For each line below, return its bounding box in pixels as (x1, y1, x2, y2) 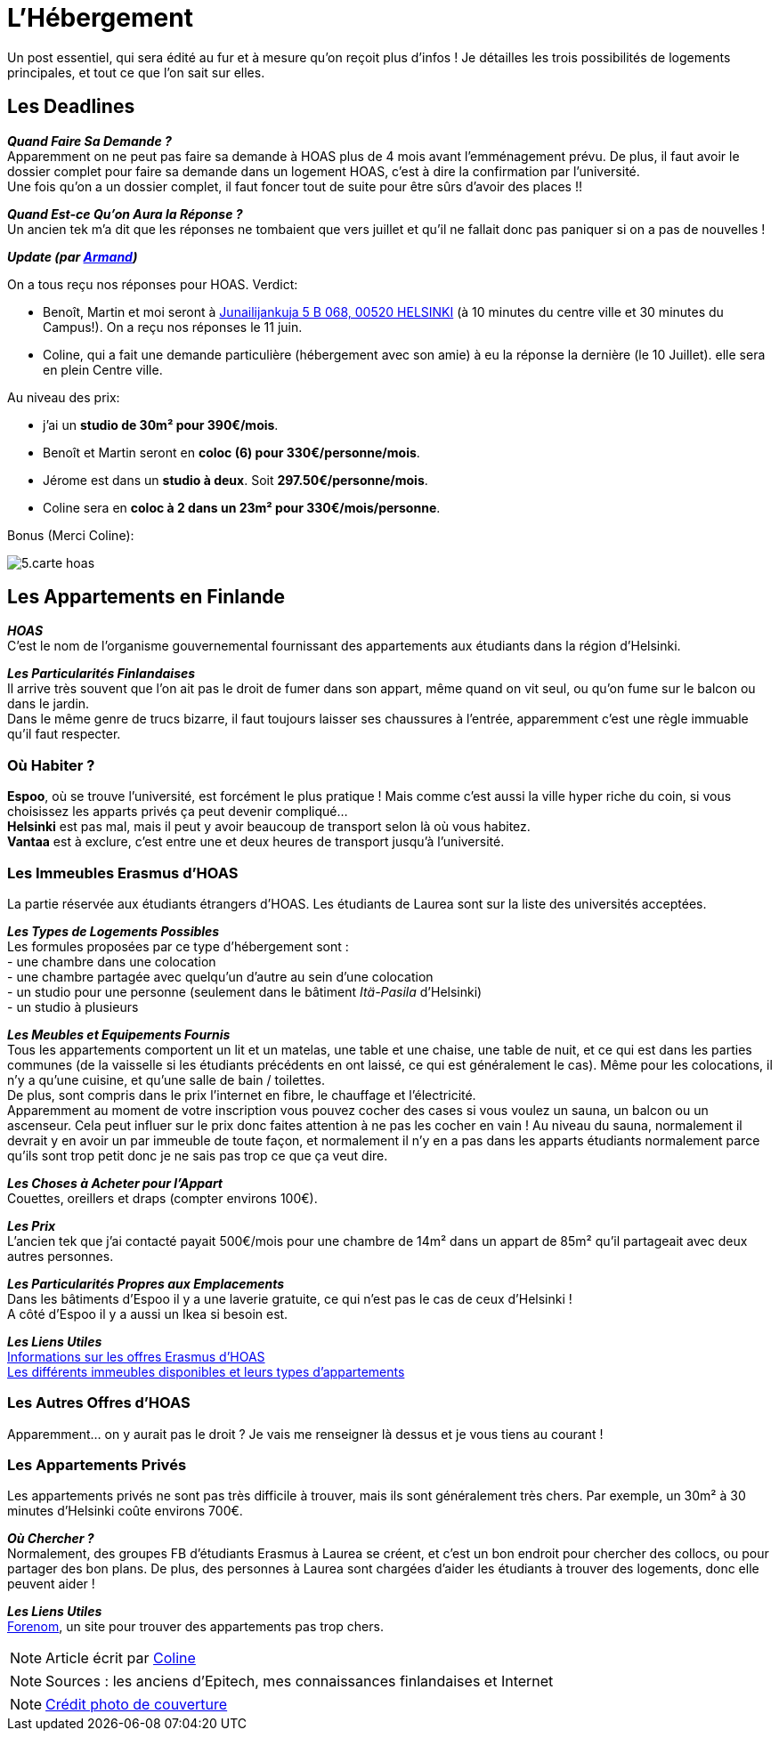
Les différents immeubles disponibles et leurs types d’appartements (7, 1363, 405, 1379)
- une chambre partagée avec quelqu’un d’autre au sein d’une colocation (7, 968, 434, 984)
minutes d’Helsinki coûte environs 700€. (7, 1503, 243, 1519)
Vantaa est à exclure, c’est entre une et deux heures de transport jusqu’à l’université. (7, 834, 505, 850)
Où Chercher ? (7, 1531, 94, 1547)
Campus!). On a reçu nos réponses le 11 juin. (43, 319, 303, 335)
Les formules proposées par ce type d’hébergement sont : (7, 938, 349, 954)
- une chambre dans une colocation (7, 953, 216, 969)
